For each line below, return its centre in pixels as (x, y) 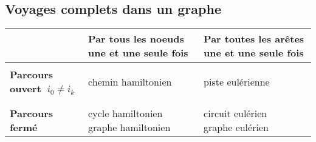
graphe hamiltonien (129, 127)
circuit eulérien (235, 113)
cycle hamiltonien (125, 113)
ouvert (26, 89)
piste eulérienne (237, 81)
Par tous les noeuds (136, 39)
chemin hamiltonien (130, 81)
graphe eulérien (236, 127)
